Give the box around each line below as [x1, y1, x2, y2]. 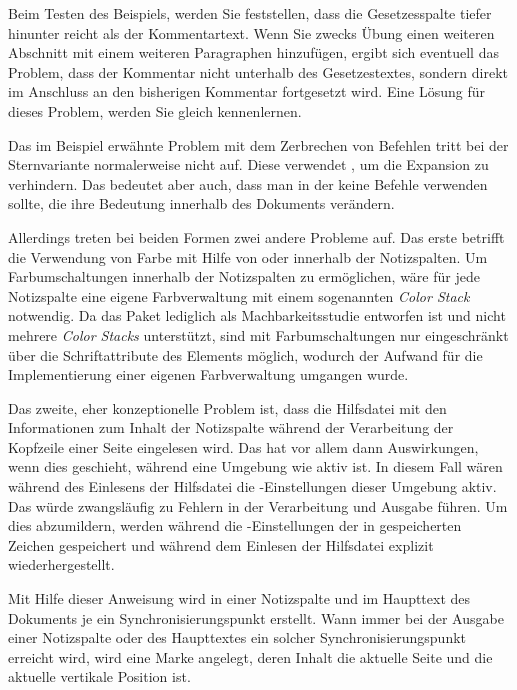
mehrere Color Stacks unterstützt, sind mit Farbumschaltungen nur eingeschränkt [8, 324, 509, 345]
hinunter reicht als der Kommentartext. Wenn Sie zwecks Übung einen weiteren [8, 22, 495, 43]
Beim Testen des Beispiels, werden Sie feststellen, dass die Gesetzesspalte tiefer [8, 3, 492, 23]
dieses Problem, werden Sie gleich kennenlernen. [8, 100, 302, 121]
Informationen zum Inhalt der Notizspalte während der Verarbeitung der [8, 417, 454, 438]
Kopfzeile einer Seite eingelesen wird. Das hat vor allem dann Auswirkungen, [8, 436, 479, 457]
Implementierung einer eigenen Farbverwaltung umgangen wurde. [8, 364, 409, 385]
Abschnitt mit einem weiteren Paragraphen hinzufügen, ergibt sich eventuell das [8, 42, 499, 63]
